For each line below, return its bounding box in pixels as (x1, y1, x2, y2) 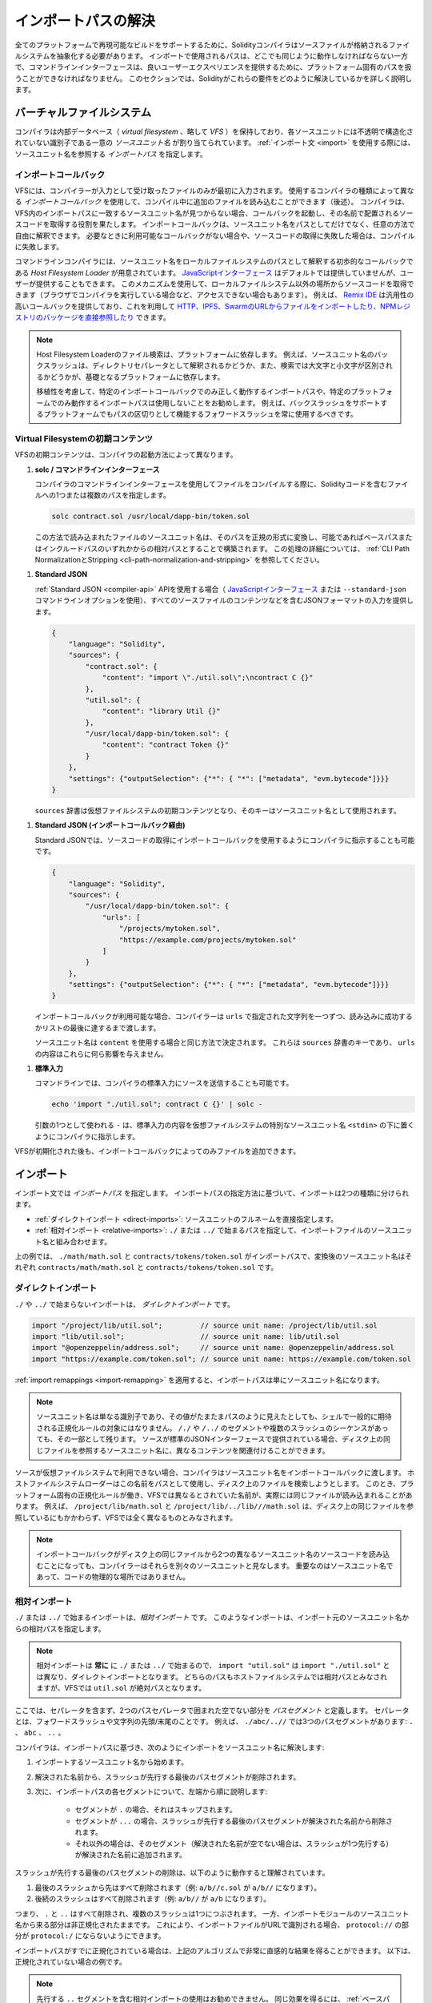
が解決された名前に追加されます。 (74, 1849, 187, 1859)
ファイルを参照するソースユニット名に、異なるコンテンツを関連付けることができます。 (42, 1445, 330, 1455)
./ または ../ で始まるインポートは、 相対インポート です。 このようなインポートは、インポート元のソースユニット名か (14, 1613, 410, 1622)
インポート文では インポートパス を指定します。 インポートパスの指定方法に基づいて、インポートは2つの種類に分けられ (14, 1188, 410, 1198)
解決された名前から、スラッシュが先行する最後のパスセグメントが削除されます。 (34, 1771, 301, 1782)
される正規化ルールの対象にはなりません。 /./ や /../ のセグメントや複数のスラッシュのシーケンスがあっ (36, 1423, 389, 1433)
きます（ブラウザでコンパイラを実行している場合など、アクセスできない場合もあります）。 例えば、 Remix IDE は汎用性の (14, 290, 414, 300)
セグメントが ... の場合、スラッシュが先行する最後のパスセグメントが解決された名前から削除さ (74, 1816, 394, 1826)
